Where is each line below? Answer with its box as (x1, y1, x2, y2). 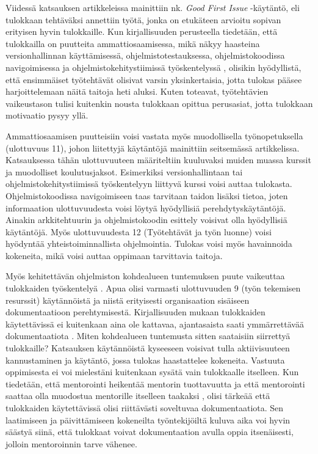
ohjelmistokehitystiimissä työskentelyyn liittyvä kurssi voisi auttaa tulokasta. (5, 177, 292, 190)
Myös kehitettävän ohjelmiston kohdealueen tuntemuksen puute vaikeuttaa (5, 269, 285, 282)
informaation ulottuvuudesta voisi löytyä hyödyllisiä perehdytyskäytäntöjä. (5, 201, 286, 214)
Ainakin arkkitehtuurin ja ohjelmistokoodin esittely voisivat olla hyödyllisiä (5, 213, 287, 226)
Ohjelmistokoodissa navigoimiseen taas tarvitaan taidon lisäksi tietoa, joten (5, 189, 288, 202)
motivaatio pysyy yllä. (5, 109, 89, 122)
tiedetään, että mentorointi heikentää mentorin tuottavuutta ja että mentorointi (5, 377, 305, 390)
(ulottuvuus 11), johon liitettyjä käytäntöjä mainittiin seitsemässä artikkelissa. (5, 141, 300, 154)
